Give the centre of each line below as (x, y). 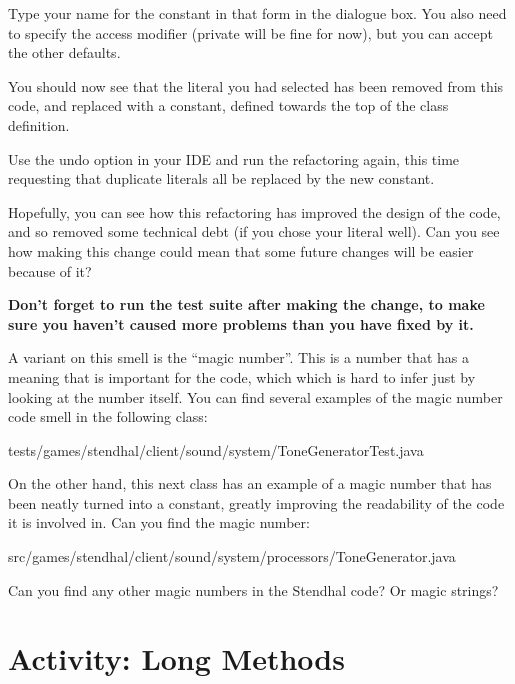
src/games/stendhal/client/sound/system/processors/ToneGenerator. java (232, 556)
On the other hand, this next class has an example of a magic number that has (250, 483)
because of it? (50, 270)
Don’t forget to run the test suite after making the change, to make (246, 304)
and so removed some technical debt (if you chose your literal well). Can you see (254, 231)
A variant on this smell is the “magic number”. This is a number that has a (238, 357)
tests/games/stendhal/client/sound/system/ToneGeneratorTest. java (216, 449)
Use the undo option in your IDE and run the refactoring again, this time (234, 158)
